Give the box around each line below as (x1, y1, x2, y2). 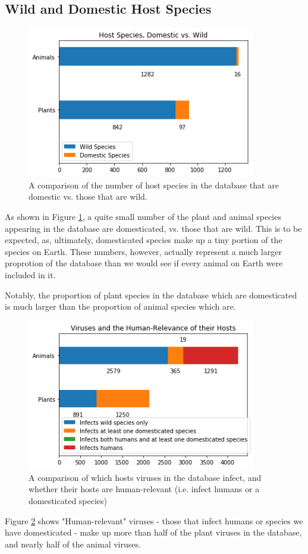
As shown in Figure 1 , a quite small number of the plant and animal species (5, 210, 281, 223)
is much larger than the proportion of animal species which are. (5, 300, 236, 313)
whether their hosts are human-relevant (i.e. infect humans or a (29, 483, 260, 495)
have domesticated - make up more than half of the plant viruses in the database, (5, 526, 302, 539)
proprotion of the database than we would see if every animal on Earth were (5, 257, 283, 269)
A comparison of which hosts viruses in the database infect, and (29, 471, 262, 483)
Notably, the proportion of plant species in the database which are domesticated (5, 288, 297, 301)
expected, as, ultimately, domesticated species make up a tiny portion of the (5, 234, 282, 246)
